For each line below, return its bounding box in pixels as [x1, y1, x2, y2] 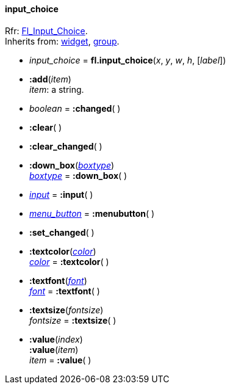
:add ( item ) [29, 73, 71, 84]
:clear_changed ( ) [29, 140, 102, 151]
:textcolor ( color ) [29, 245, 96, 256]
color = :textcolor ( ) [29, 256, 109, 267]
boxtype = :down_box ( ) [29, 170, 128, 181]
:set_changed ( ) [29, 227, 95, 238]
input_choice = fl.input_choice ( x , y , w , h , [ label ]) [29, 54, 226, 65]
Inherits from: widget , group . [5, 35, 120, 46]
